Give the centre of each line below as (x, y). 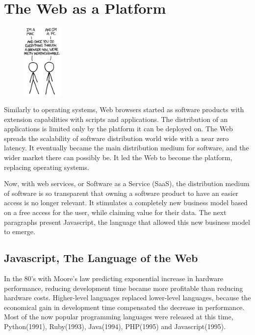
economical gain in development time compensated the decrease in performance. (124, 307)
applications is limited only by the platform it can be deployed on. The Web (118, 129)
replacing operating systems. (47, 167)
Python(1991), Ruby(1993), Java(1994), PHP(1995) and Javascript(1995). (115, 326)
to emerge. (20, 231)
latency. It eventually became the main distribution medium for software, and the (127, 148)
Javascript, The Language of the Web (101, 258)
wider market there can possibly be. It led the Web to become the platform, (118, 157)
